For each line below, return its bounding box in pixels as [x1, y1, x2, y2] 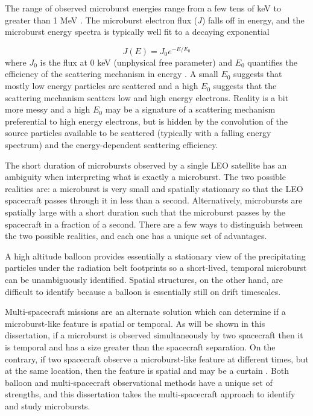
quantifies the [247, 55, 297, 68]
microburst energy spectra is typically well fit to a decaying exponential [5, 25, 270, 38]
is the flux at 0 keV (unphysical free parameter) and [40, 55, 233, 68]
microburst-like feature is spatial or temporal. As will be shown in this [5, 317, 265, 329]
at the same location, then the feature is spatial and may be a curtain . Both [5, 364, 289, 377]
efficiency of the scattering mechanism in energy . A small [5, 67, 218, 80]
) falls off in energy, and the [201, 13, 305, 26]
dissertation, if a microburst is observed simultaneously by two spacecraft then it [5, 329, 303, 341]
